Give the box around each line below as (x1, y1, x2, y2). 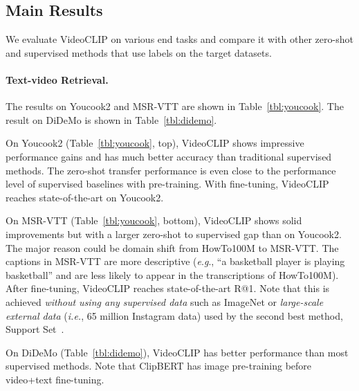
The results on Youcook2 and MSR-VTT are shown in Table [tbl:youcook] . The (6, 99, 344, 113)
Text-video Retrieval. (6, 72, 109, 87)
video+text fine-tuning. (6, 372, 104, 386)
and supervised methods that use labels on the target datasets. (6, 45, 272, 60)
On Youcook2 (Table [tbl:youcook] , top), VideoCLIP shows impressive (6, 136, 304, 150)
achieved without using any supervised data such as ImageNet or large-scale (6, 294, 324, 309)
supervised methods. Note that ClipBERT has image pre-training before (6, 358, 312, 373)
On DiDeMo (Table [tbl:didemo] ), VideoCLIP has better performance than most (6, 345, 349, 359)
